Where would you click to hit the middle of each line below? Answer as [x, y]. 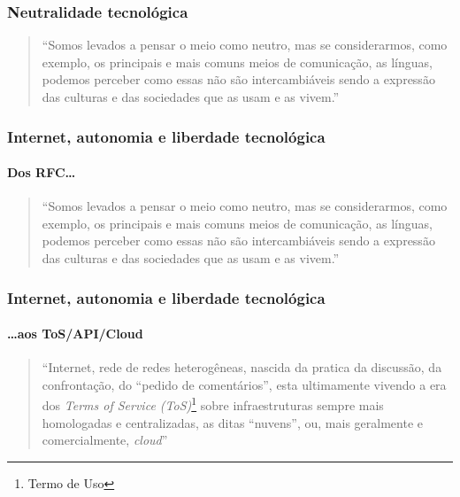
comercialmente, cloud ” [105, 440]
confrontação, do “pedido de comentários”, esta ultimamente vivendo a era [244, 384]
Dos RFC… [42, 172]
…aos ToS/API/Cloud [75, 334]
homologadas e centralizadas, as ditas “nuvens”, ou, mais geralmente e [233, 422]
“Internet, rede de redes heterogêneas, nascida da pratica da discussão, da [242, 367]
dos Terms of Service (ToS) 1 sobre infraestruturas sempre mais [213, 404]
